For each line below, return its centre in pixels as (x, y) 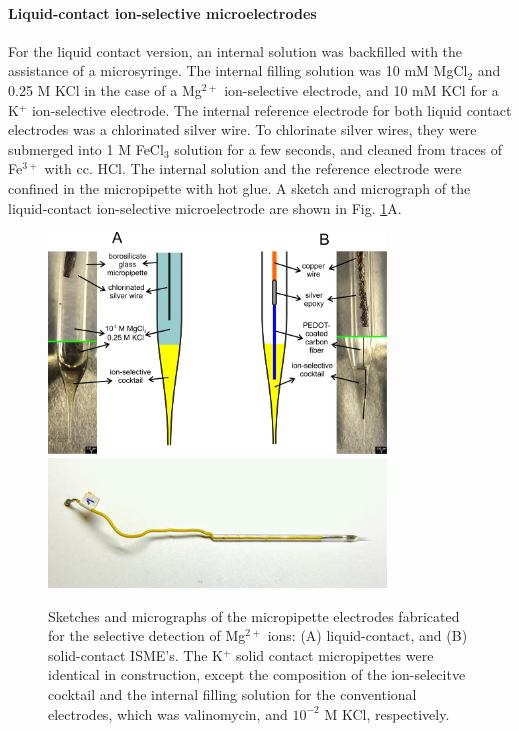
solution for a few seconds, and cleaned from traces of (338, 148)
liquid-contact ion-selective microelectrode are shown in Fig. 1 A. (205, 207)
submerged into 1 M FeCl (86, 148)
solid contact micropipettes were (335, 654)
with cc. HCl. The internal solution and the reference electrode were (253, 168)
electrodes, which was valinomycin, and (168, 713)
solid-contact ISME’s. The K (135, 654)
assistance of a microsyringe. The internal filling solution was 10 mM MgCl (238, 70)
